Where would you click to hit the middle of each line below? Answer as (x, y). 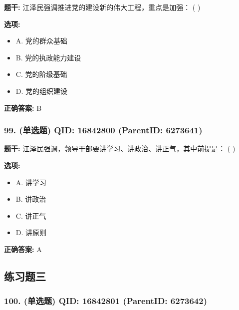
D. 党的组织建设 (42, 91)
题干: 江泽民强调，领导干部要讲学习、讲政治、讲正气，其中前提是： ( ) (120, 149)
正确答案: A (23, 249)
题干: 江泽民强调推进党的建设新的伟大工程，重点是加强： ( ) (102, 7)
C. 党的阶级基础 (41, 74)
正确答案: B (23, 108)
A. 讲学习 (31, 182)
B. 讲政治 (31, 199)
